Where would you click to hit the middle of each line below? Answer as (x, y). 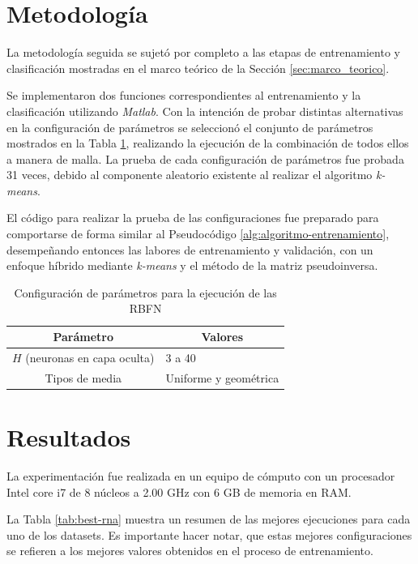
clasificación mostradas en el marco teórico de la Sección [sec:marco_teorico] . (198, 68)
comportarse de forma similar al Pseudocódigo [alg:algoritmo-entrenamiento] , (198, 234)
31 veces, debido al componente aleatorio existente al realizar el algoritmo (190, 175)
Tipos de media (83, 377)
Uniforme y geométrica (222, 377)
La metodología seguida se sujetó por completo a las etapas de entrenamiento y (203, 52)
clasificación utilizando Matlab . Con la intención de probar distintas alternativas (205, 111)
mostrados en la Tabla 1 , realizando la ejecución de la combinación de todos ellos (208, 143)
